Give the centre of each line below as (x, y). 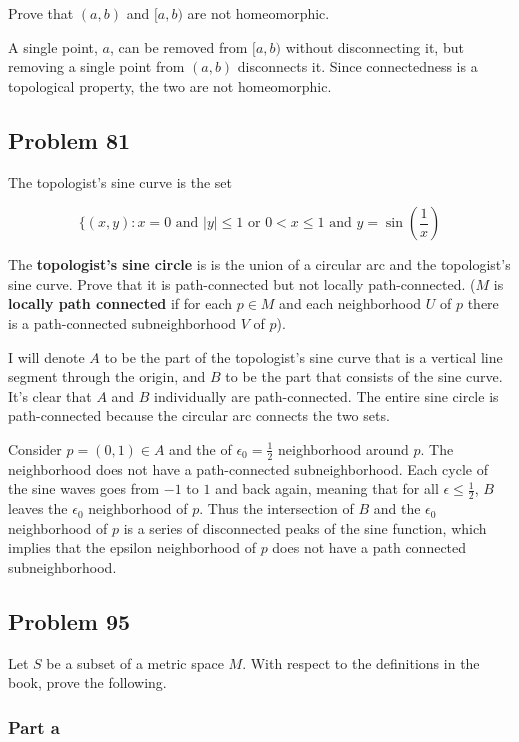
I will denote (46, 356)
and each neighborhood (350, 303)
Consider (35, 448)
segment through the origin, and (107, 376)
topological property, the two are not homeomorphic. (170, 85)
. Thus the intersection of (276, 508)
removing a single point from (96, 66)
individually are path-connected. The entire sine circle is (326, 395)
